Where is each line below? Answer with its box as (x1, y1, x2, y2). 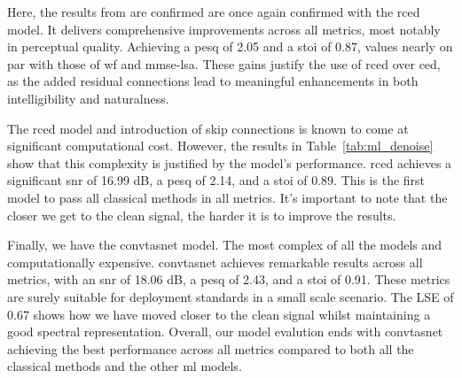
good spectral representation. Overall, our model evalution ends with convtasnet (7, 322, 443, 341)
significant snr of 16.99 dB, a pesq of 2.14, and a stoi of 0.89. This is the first (7, 171, 426, 189)
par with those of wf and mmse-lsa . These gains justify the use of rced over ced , (7, 54, 441, 73)
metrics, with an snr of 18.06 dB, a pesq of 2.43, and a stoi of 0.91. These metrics (7, 270, 450, 289)
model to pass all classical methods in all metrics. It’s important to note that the (7, 188, 448, 206)
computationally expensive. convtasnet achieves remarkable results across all (7, 252, 423, 271)
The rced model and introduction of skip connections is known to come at (7, 119, 409, 137)
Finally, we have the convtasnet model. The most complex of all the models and (7, 235, 442, 254)
